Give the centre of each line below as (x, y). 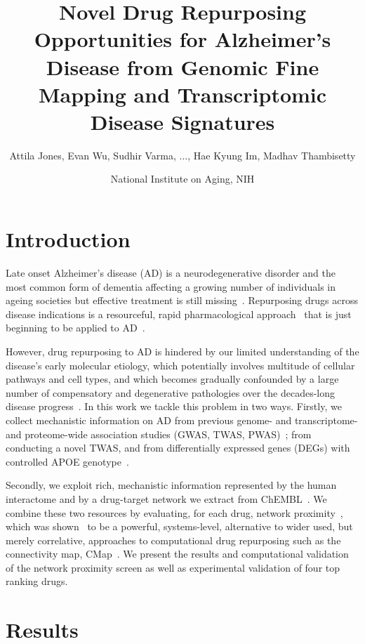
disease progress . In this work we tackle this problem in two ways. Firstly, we (174, 406)
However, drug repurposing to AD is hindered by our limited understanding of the (182, 351)
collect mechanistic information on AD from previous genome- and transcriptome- (182, 420)
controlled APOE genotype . (67, 461)
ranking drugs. (37, 581)
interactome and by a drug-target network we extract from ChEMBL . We (166, 498)
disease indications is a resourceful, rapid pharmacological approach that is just (179, 314)
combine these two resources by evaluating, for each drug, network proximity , (174, 512)
